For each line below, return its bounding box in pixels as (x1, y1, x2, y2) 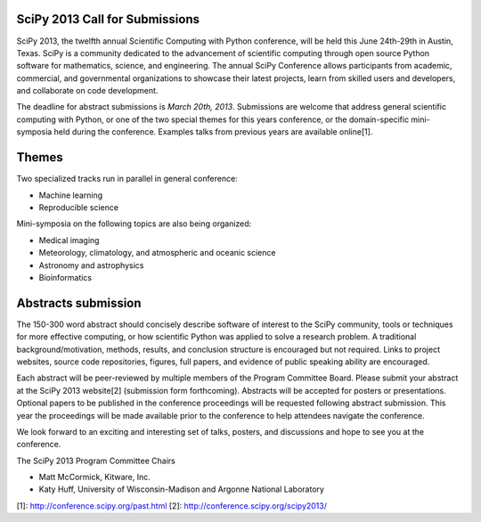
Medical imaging (38, 234, 100, 245)
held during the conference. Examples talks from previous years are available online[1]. (53, 126, 373, 137)
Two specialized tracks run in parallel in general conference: (16, 174, 238, 184)
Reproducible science (38, 201, 119, 213)
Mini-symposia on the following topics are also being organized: (16, 218, 252, 229)
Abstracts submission (16, 295, 142, 311)
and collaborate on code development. (16, 86, 159, 96)
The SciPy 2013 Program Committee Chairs (16, 455, 175, 466)
